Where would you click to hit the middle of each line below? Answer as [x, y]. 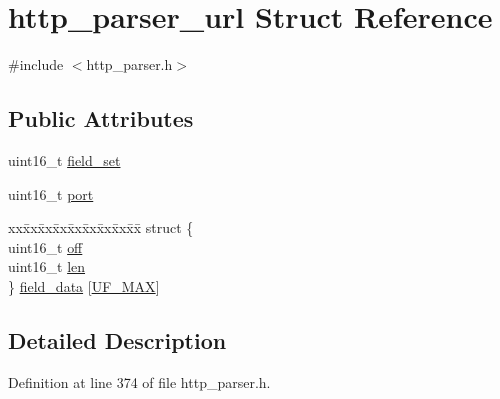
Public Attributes [101, 118]
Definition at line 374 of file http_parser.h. [139, 381]
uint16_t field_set [64, 159]
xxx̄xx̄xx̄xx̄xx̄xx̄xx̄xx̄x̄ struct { [101, 227]
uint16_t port [51, 193]
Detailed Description [117, 339]
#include [36, 64]
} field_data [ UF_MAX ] [84, 285]
